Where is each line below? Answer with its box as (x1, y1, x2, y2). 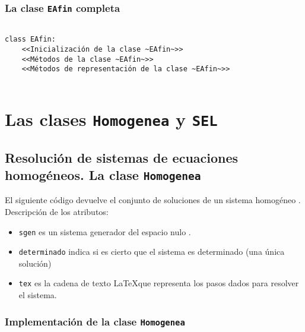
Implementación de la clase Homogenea (5, 314, 185, 328)
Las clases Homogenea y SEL (5, 106, 218, 131)
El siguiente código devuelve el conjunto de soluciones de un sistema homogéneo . (5, 194, 301, 206)
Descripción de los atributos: (5, 205, 109, 217)
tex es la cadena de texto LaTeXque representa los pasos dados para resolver (18, 277, 299, 289)
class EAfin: (5, 35, 56, 44)
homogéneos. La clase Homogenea (5, 166, 201, 184)
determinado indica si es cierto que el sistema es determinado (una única (18, 245, 285, 258)
